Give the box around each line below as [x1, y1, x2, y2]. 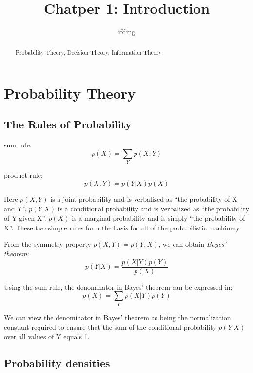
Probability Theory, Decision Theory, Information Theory [15, 48, 162, 56]
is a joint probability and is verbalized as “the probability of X [50, 194, 237, 204]
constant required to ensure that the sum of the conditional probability [4, 322, 216, 332]
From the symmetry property [4, 239, 91, 249]
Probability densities [4, 355, 110, 370]
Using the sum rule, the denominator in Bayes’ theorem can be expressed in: [4, 281, 233, 291]
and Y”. [4, 203, 27, 213]
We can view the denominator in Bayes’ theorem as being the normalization [4, 312, 231, 322]
